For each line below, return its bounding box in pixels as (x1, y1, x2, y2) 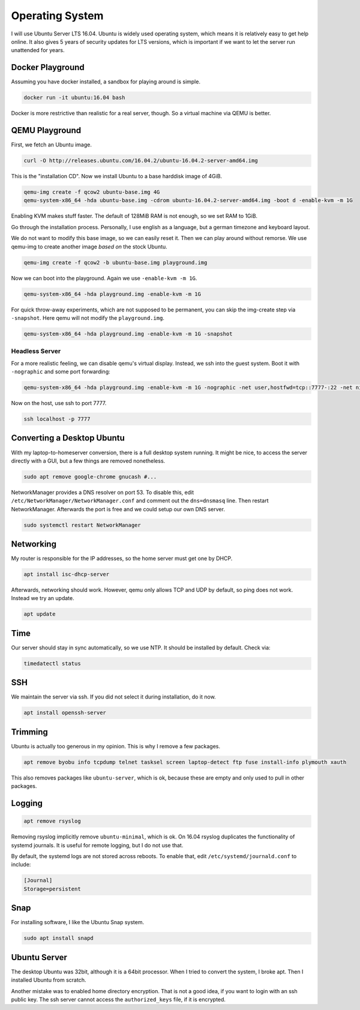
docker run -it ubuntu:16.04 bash (23, 94, 125, 101)
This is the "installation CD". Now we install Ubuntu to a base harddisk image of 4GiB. (11, 173, 222, 180)
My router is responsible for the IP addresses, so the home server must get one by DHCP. (11, 555, 233, 562)
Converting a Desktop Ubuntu (11, 433, 125, 443)
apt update (23, 611, 56, 618)
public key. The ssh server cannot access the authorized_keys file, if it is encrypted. (11, 996, 226, 1003)
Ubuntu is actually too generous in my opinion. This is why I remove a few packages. (11, 742, 221, 750)
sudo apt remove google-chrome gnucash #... (23, 473, 157, 480)
